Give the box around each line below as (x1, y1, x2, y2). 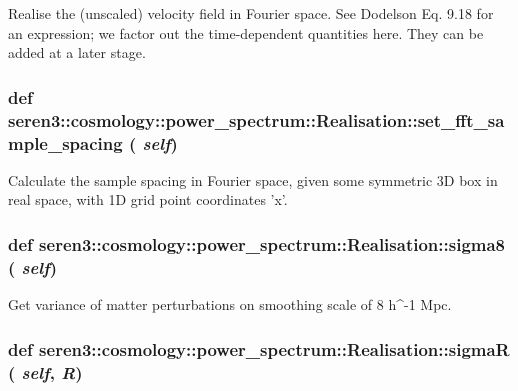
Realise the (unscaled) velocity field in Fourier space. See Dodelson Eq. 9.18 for (8, 3, 494, 23)
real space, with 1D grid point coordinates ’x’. (8, 189, 288, 210)
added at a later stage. (8, 42, 146, 63)
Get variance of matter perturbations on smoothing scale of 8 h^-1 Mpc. (8, 294, 452, 315)
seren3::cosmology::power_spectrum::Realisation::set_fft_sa (8, 107, 505, 132)
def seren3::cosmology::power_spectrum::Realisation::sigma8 (8, 231, 506, 256)
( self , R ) (8, 359, 83, 384)
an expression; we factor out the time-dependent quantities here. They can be (8, 22, 484, 43)
